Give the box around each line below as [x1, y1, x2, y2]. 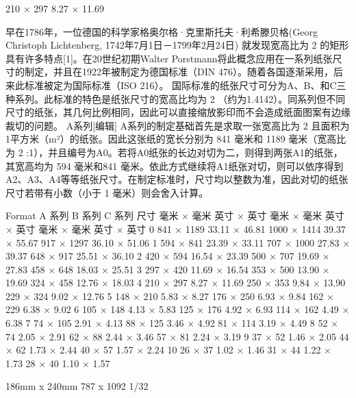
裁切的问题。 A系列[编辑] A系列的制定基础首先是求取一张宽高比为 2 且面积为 [5, 118, 350, 132]
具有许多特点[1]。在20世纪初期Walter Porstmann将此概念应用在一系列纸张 [5, 51, 333, 65]
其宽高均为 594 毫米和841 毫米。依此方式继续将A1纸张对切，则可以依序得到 [5, 158, 344, 173]
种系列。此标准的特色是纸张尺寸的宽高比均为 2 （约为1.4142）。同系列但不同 [5, 91, 346, 105]
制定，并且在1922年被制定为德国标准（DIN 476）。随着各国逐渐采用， [24, 64, 333, 79]
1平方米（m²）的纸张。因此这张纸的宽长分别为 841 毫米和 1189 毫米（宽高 [5, 132, 337, 146]
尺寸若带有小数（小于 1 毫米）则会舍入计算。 [5, 185, 209, 199]
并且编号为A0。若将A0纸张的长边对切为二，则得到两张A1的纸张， [48, 145, 343, 159]
